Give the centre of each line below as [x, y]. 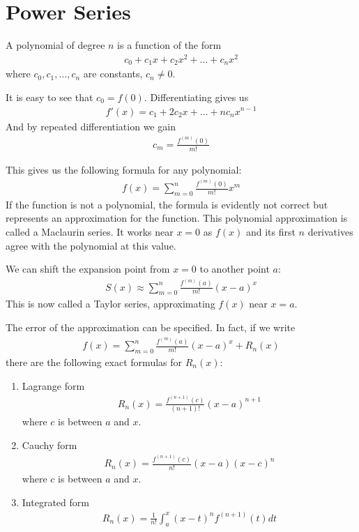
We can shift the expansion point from [88, 269]
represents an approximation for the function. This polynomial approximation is [177, 218]
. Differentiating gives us [196, 97]
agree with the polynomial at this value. [91, 245]
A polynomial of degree [55, 45]
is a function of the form [169, 45]
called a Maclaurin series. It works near [90, 232]
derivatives [330, 232]
